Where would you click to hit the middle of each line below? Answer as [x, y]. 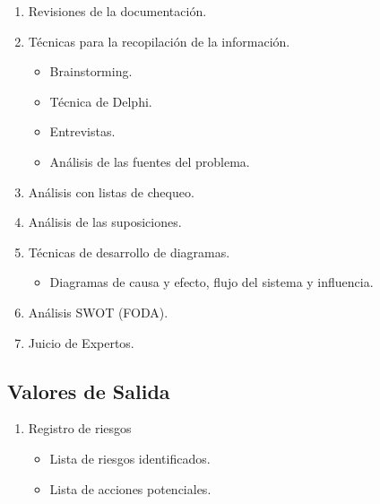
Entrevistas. [82, 131]
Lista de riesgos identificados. [130, 458]
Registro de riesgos [80, 428]
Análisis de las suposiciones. [105, 222]
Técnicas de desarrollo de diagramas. [129, 252]
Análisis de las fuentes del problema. [150, 161]
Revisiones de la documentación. [117, 11]
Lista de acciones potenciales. [130, 488]
